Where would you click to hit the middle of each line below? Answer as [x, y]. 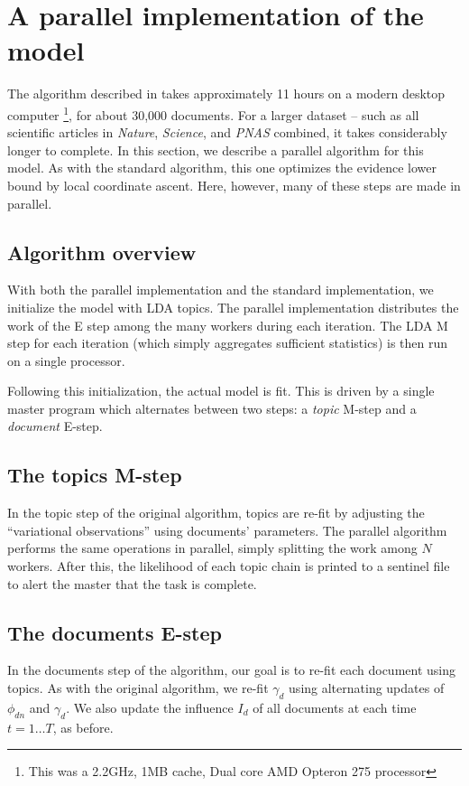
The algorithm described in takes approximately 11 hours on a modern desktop [226, 94]
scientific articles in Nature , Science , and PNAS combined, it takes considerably [227, 132]
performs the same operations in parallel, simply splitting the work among [212, 548]
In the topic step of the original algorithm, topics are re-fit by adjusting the [216, 513]
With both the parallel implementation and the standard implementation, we [221, 290]
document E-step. [55, 426]
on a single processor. [66, 360]
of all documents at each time [335, 707]
